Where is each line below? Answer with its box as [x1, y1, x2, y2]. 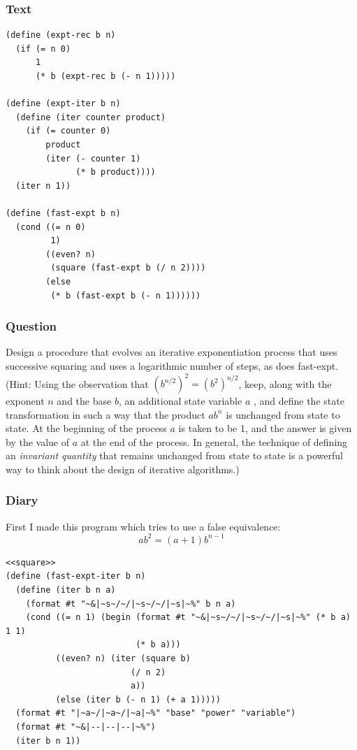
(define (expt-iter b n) [6, 99, 121, 109]
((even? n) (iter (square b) [55, 654, 191, 664]
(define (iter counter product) [15, 112, 166, 122]
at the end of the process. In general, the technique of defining [80, 434, 348, 449]
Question [6, 317, 57, 335]
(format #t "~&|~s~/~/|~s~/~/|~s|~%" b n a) [25, 598, 236, 609]
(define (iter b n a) [15, 585, 116, 596]
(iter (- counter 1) [45, 153, 141, 164]
